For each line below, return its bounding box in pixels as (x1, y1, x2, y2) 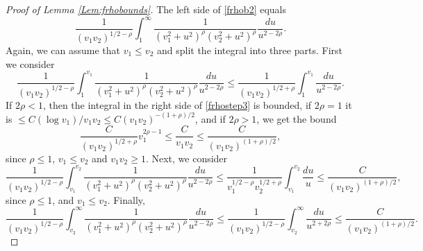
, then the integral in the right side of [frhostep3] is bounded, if (42, 97, 312, 112)
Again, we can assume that (6, 43, 121, 58)
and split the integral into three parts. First (156, 43, 342, 58)
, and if (194, 111, 226, 125)
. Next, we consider (145, 150, 228, 165)
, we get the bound (256, 111, 337, 125)
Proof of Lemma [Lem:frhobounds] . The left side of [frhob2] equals (6, 2, 287, 16)
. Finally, (107, 192, 145, 207)
